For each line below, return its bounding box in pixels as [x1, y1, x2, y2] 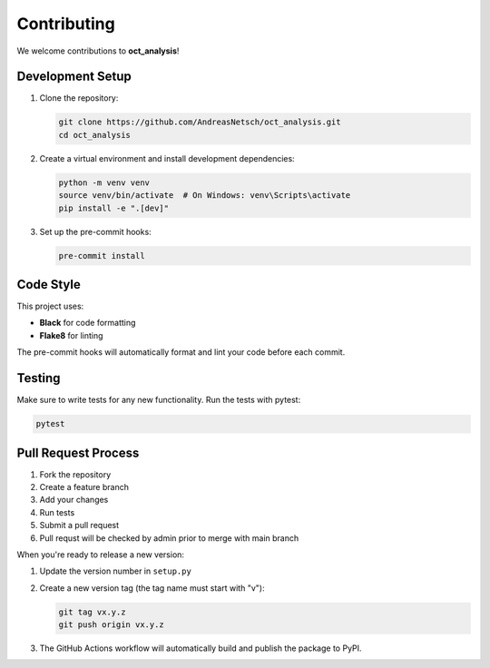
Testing [16, 370, 61, 386]
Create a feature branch [39, 482, 129, 492]
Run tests [39, 506, 75, 517]
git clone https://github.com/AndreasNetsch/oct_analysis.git [58, 117, 341, 127]
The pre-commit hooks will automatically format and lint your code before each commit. [16, 347, 346, 358]
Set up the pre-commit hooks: [39, 226, 152, 237]
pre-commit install [58, 250, 145, 260]
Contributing [16, 14, 115, 34]
